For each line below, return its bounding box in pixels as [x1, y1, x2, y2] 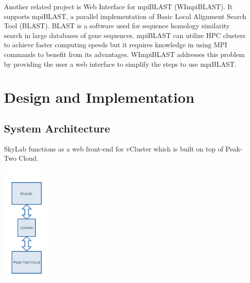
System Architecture [4, 120, 110, 135]
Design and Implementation [4, 87, 194, 107]
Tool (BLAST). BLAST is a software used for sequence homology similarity [4, 20, 230, 31]
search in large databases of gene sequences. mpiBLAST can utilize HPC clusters [4, 30, 246, 40]
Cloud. [19, 153, 38, 163]
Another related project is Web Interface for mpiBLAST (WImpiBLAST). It [4, 1, 233, 11]
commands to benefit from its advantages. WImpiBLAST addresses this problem [4, 49, 245, 59]
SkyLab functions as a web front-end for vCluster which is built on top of [4, 143, 224, 153]
